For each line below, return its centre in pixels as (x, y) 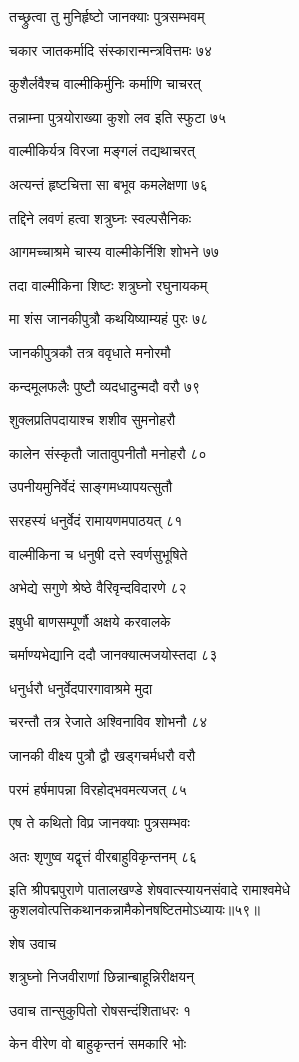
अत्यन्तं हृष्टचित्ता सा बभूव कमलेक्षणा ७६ (108, 183)
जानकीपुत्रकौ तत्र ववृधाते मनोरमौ (90, 351)
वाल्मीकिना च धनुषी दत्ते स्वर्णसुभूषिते (98, 553)
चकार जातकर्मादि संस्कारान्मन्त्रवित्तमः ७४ (111, 49)
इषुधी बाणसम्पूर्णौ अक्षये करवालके (90, 620)
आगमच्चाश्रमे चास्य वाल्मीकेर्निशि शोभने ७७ (114, 251)
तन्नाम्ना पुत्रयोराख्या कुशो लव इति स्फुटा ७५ (118, 116)
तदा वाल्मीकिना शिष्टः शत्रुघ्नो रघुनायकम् (108, 284)
